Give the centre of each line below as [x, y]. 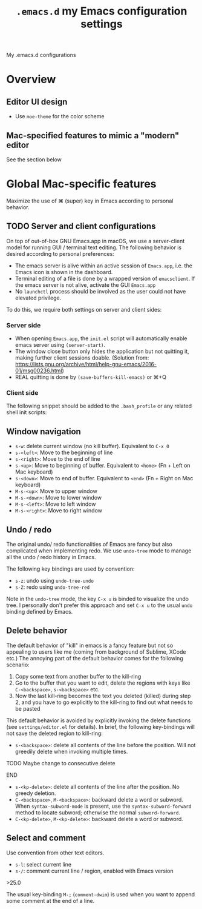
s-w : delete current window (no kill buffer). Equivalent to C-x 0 [92, 446]
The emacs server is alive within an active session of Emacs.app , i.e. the [103, 266]
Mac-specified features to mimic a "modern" [93, 136]
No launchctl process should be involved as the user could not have [100, 291]
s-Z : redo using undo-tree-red [52, 587]
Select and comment [46, 838]
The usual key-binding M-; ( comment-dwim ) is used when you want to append [101, 894]
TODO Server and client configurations [81, 226]
